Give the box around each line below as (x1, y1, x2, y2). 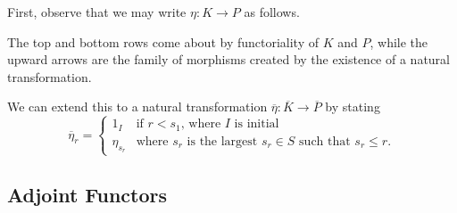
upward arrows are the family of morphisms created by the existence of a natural (7, 50, 451, 69)
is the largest (187, 135, 258, 148)
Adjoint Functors (7, 180, 168, 208)
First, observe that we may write (7, 3, 187, 20)
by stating (325, 97, 380, 116)
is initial (234, 118, 279, 131)
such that (299, 135, 351, 148)
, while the (370, 32, 428, 51)
